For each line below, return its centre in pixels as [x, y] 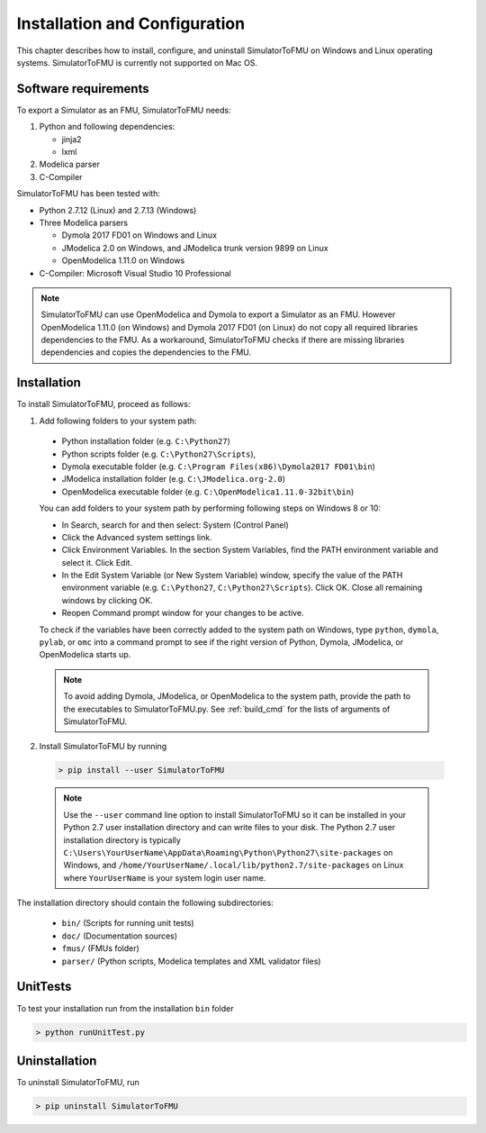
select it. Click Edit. [97, 562]
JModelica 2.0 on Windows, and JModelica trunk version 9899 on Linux [195, 248]
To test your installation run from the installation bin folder [125, 1008]
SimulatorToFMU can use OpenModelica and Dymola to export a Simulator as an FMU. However [218, 314]
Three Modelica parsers [84, 222]
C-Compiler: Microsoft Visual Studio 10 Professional [135, 273]
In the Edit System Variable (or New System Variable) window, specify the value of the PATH [232, 576]
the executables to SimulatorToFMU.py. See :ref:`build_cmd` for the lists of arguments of [227, 709]
